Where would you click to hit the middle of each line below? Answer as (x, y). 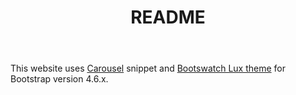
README (168, 17)
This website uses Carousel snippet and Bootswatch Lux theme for (148, 68)
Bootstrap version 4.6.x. (59, 79)
